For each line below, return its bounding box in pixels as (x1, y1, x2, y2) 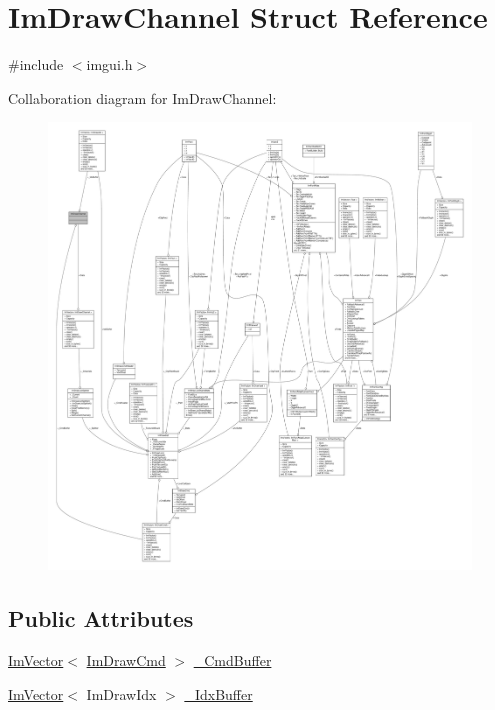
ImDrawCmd (86, 650, 166, 671)
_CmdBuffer (193, 650, 272, 671)
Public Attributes (8, 603, 194, 634)
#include (8, 54, 64, 75)
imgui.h (86, 54, 133, 75)
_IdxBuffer (184, 683, 253, 704)
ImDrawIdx (86, 683, 157, 704)
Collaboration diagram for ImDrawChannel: (8, 87, 277, 108)
